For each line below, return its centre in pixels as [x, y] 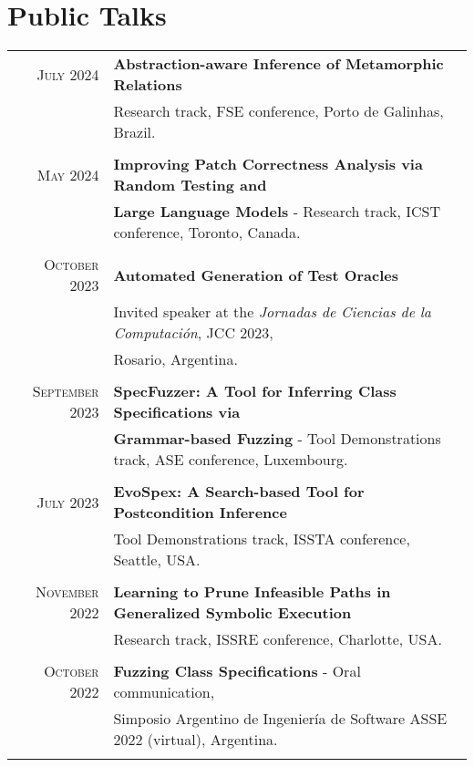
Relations [148, 85]
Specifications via [177, 412]
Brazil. [134, 132]
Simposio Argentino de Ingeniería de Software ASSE [280, 719]
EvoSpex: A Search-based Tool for [239, 492]
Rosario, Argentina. [175, 359]
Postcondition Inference [200, 513]
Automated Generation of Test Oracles [256, 275]
